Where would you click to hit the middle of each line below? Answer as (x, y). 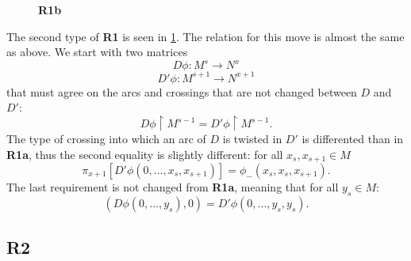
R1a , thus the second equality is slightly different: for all (145, 154)
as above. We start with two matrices (97, 52)
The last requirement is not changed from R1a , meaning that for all (173, 187)
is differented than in (353, 138)
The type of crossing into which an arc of (106, 138)
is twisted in (252, 138)
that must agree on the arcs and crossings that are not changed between (182, 91)
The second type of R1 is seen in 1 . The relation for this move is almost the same (205, 36)
